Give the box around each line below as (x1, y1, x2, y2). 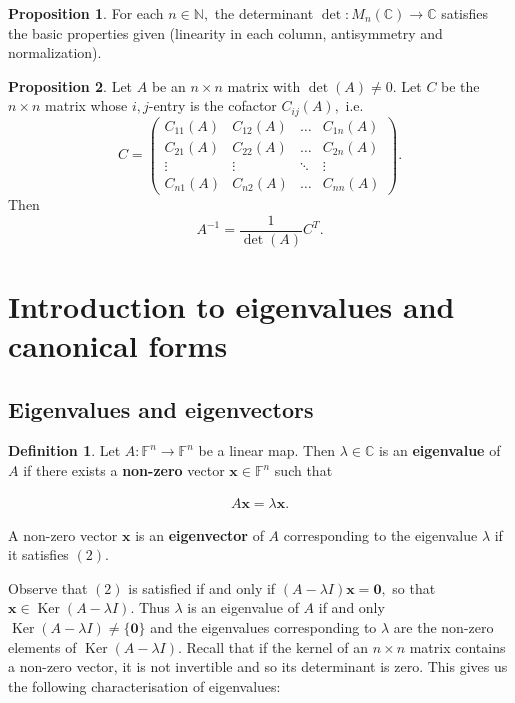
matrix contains (409, 636, 506, 657)
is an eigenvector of (135, 524, 264, 545)
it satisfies (8, 544, 69, 565)
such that (274, 460, 333, 481)
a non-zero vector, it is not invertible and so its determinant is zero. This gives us (8, 656, 508, 677)
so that (392, 577, 436, 598)
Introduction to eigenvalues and (8, 285, 455, 326)
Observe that (8, 577, 88, 598)
